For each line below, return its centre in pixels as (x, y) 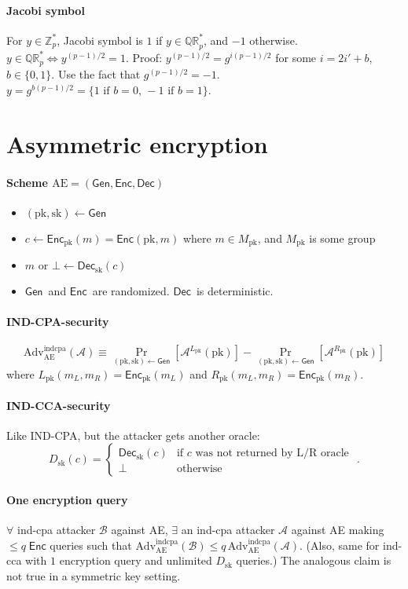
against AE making (338, 530)
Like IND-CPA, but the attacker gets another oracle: (133, 435)
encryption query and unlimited (136, 560)
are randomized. (131, 291)
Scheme (27, 182)
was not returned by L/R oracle (272, 454)
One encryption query (67, 500)
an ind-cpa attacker (228, 530)
